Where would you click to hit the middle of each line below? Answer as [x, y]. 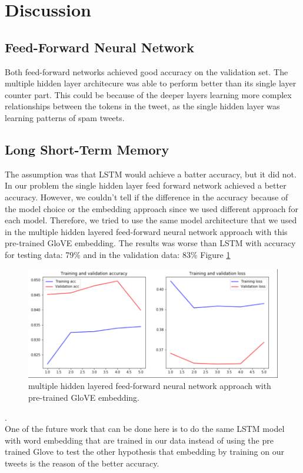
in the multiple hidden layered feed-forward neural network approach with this [146, 231]
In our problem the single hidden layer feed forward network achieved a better [146, 185]
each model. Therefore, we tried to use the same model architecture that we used [151, 220]
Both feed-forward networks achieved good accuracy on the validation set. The [146, 71]
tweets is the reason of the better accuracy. [82, 463]
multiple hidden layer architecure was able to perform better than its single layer [151, 83]
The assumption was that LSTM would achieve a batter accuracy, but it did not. [151, 174]
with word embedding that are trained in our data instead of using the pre [139, 440]
